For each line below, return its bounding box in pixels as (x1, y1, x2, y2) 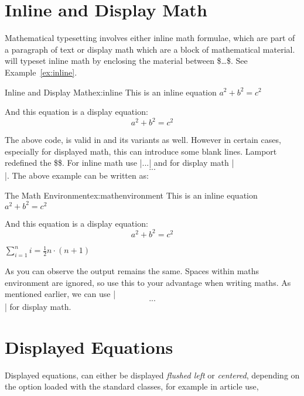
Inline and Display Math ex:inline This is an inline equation (5, 86, 217, 98)
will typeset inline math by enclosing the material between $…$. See (5, 54, 248, 67)
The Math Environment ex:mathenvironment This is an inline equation (5, 189, 258, 201)
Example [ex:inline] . (5, 66, 77, 78)
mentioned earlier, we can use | (5, 288, 116, 300)
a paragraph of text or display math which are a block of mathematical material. (5, 43, 295, 55)
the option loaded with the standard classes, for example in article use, (5, 380, 259, 392)
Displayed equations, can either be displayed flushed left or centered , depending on (5, 368, 300, 381)
